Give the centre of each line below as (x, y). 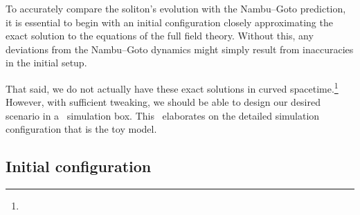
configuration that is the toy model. (81, 129)
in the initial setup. (46, 63)
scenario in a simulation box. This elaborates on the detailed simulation (163, 115)
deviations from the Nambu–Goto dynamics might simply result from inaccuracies (180, 49)
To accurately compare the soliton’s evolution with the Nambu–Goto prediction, (176, 8)
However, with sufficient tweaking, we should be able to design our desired (163, 102)
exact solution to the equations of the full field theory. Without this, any (160, 36)
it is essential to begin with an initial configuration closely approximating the (169, 22)
